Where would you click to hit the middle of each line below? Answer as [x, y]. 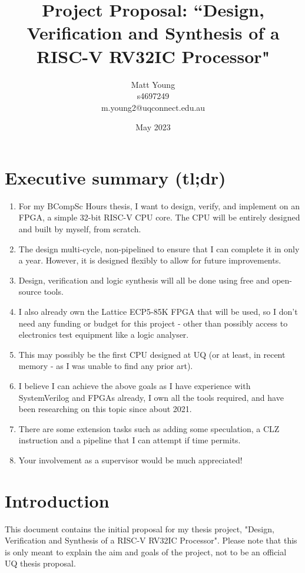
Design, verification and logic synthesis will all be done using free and [144, 280]
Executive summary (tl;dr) [115, 177]
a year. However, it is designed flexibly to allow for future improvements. [150, 260]
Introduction [57, 500]
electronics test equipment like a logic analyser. [104, 335]
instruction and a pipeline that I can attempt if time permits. [130, 440]
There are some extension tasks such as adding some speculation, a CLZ [149, 428]
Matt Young [153, 84]
